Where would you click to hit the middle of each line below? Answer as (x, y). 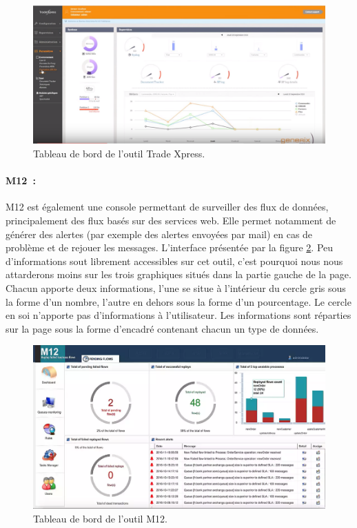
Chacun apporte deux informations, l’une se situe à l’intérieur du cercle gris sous (176, 287)
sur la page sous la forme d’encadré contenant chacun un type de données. (162, 328)
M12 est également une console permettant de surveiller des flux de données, (167, 207)
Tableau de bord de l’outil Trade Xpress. (119, 153)
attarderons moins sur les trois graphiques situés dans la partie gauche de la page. (178, 274)
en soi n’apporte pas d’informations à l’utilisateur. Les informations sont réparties (178, 315)
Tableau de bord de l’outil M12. (100, 518)
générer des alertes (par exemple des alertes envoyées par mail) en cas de (159, 234)
